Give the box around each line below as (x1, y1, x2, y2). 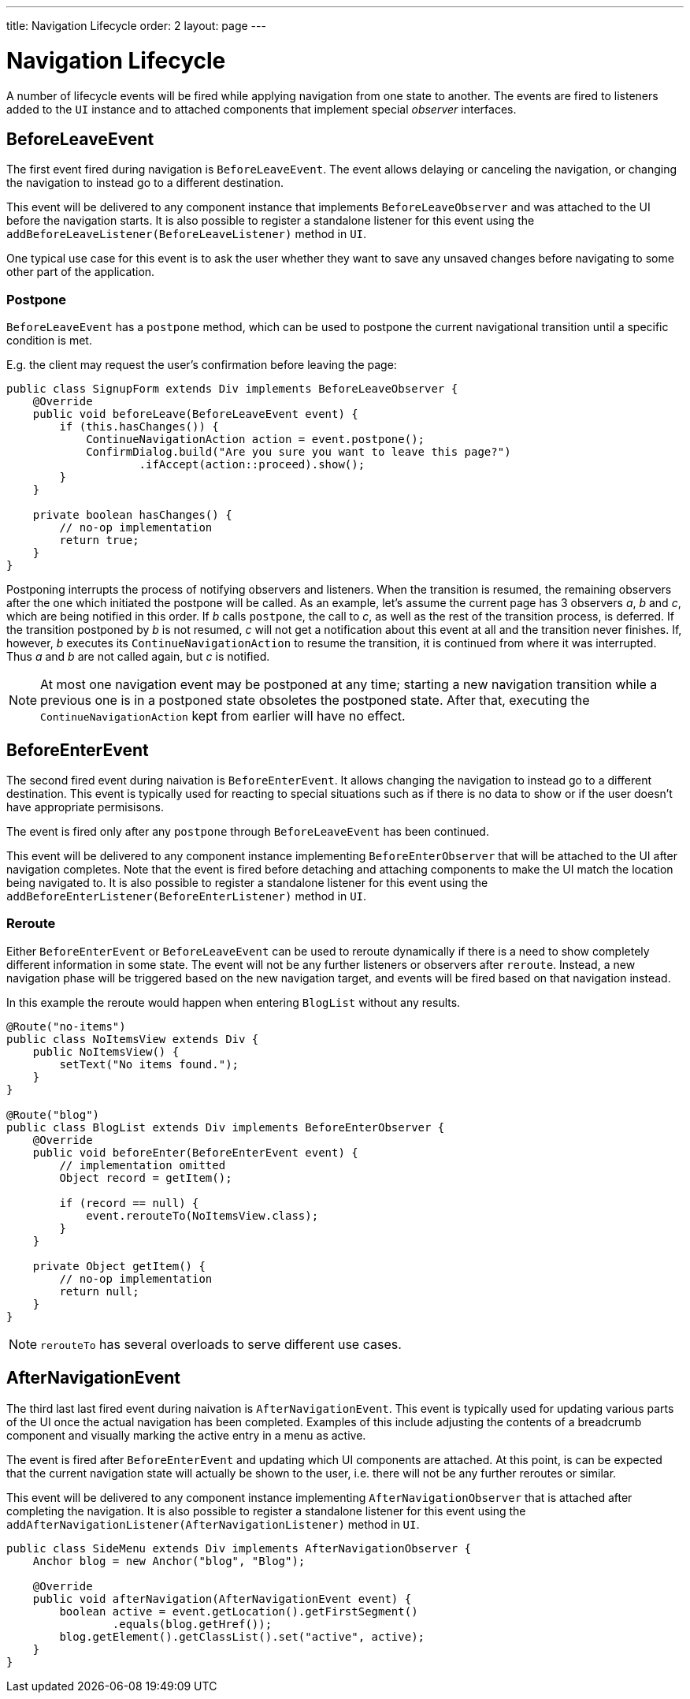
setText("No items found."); (59, 1057, 239, 1071)
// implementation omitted (59, 1158, 226, 1172)
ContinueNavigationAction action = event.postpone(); (86, 433, 425, 446)
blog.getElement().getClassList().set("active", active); (59, 1630, 425, 1643)
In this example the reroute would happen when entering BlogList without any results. (6, 995, 461, 1009)
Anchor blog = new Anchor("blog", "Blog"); (32, 1554, 306, 1567)
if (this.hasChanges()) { (59, 420, 219, 434)
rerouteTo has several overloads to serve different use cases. (40, 1336, 402, 1352)
